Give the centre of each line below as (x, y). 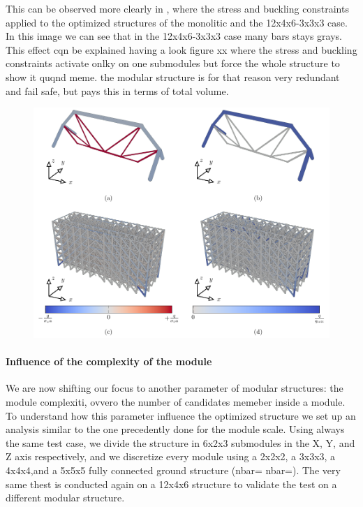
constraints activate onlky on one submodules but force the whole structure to (173, 63)
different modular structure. (65, 498)
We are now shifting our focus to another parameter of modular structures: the (175, 388)
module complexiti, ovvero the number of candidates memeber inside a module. (176, 401)
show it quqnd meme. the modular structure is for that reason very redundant (173, 76)
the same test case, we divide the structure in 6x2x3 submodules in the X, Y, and (180, 442)
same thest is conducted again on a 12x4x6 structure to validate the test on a (171, 484)
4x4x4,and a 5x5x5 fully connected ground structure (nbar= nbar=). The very (173, 470)
